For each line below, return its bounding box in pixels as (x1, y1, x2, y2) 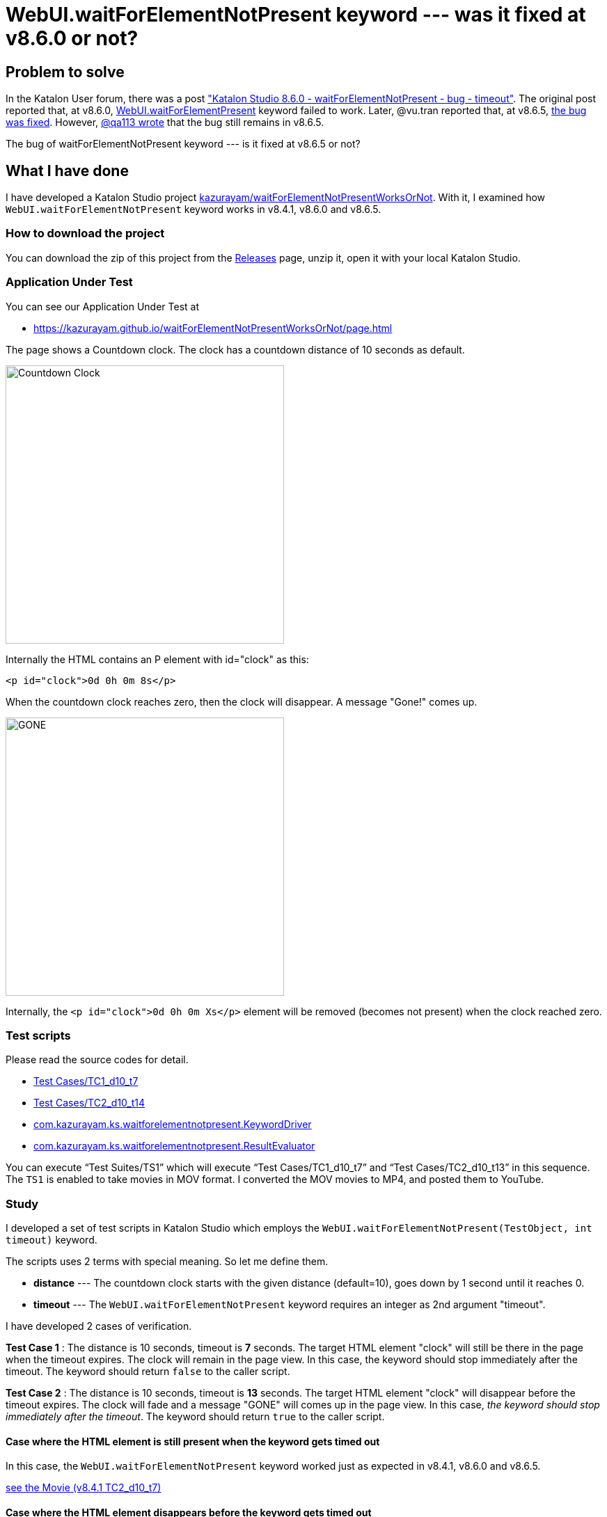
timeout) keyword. (6, 1234, 97, 1246)
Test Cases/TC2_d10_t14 (33, 1097, 145, 1109)
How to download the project (6, 226, 165, 241)
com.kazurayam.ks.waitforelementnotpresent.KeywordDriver (33, 1118, 312, 1131)
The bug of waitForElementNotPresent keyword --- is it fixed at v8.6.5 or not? (6, 138, 361, 150)
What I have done (6, 161, 129, 180)
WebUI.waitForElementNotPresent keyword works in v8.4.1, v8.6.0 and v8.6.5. (6, 203, 381, 216)
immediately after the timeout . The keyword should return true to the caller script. (6, 1411, 385, 1423)
